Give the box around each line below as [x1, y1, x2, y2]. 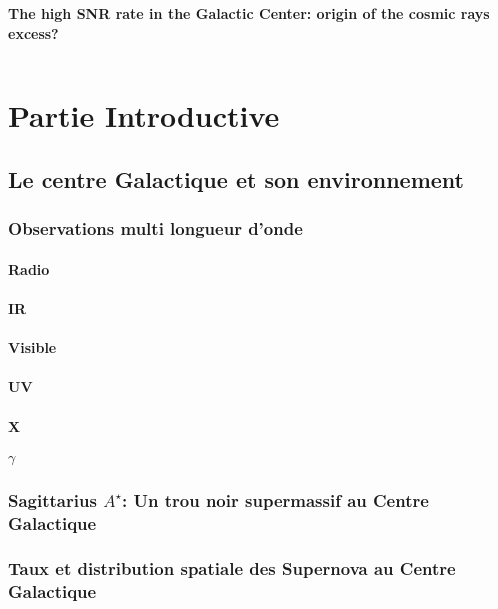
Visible [8, 337, 57, 358]
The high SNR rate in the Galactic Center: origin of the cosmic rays [8, 3, 490, 23]
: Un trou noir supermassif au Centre [122, 487, 429, 512]
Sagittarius [8, 487, 97, 512]
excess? [8, 22, 59, 43]
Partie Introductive [8, 95, 280, 136]
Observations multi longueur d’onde [8, 216, 303, 241]
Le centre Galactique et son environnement [8, 163, 464, 194]
